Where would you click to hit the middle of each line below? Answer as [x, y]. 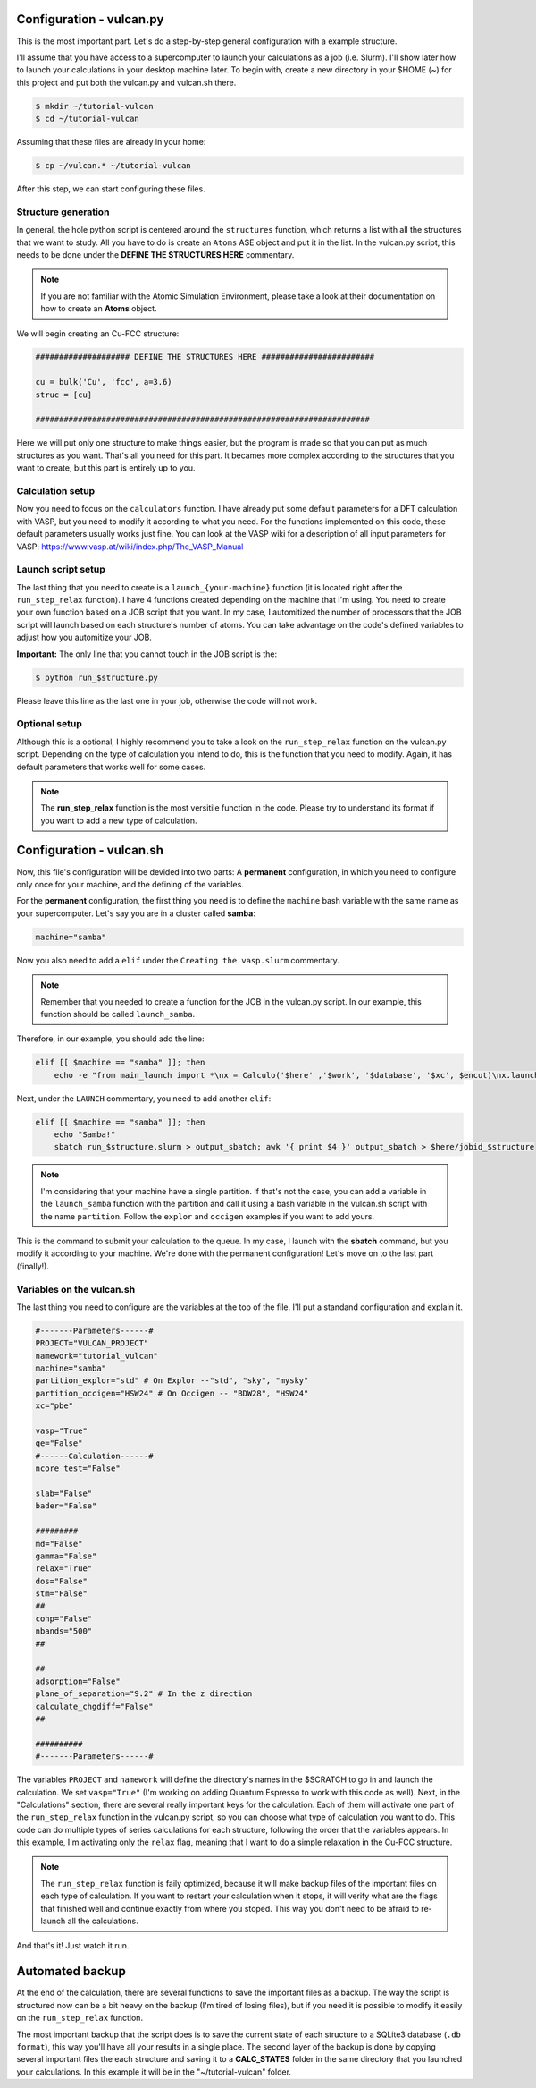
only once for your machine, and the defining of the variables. [130, 884]
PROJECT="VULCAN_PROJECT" [92, 1343]
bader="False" [66, 1506]
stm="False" [62, 1594]
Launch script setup [61, 570]
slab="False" [64, 1493]
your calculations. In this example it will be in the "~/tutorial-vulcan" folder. [154, 2072]
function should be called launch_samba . [118, 1014]
